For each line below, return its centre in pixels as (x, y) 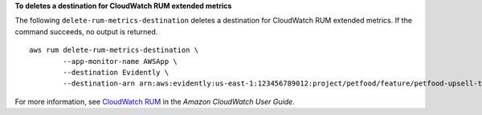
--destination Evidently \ (116, 72)
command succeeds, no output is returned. (86, 31)
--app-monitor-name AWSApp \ (120, 61)
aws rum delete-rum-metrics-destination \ (114, 50)
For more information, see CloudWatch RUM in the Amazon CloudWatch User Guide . (155, 101)
